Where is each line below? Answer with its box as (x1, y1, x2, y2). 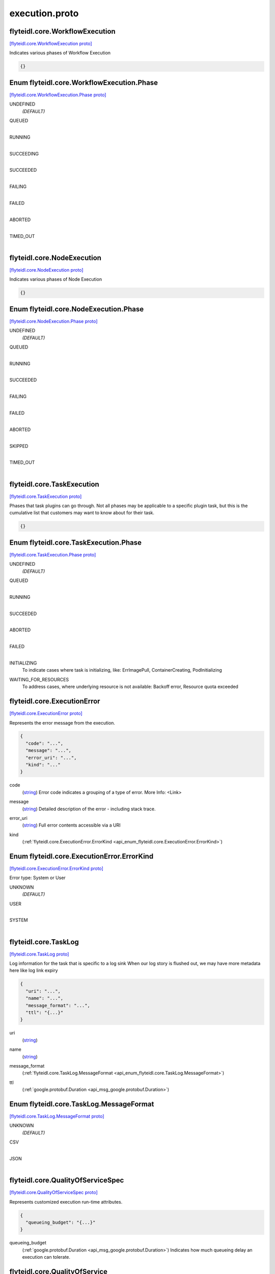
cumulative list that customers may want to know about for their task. (9, 510, 155, 516)
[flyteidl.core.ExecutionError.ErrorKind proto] (9, 865, 104, 871)
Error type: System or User (9, 874, 66, 881)
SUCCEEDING (9, 150, 39, 156)
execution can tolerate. (22, 1254, 71, 1260)
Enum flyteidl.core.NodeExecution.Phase (9, 305, 144, 313)
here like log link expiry (9, 967, 58, 973)
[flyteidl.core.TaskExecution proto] (9, 493, 82, 499)
